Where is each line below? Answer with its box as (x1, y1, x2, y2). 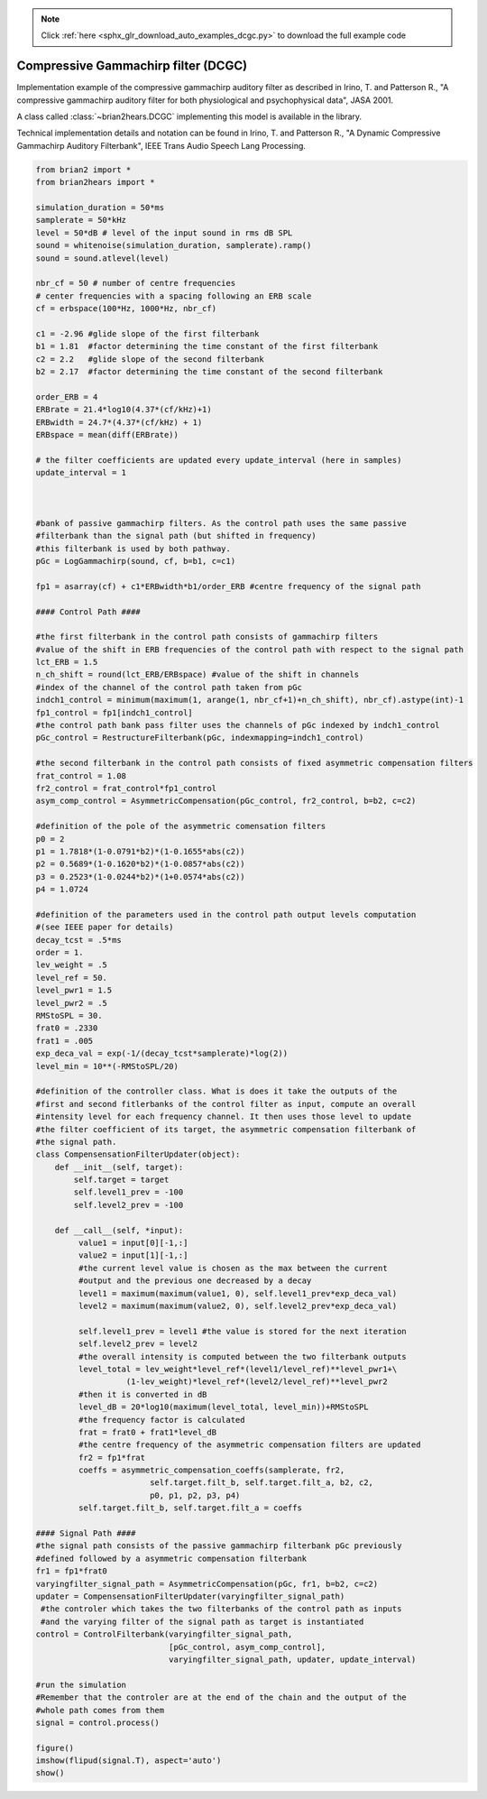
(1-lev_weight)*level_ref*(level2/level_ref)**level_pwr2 (125, 1377, 388, 1387)
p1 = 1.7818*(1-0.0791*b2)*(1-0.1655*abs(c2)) (35, 846, 245, 856)
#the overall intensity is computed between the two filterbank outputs (78, 1352, 408, 1361)
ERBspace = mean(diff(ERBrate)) (35, 429, 179, 440)
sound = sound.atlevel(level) (35, 253, 170, 263)
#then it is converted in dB (78, 1389, 207, 1399)
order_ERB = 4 (35, 392, 98, 401)
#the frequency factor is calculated (78, 1415, 245, 1425)
